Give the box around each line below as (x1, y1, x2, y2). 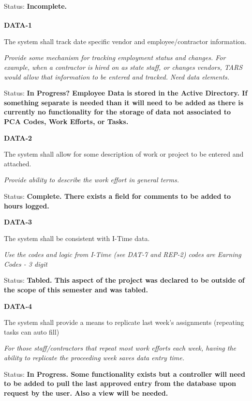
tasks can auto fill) (4, 326, 59, 337)
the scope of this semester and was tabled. (4, 285, 148, 295)
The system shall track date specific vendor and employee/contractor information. (4, 36, 247, 46)
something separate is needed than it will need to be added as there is (4, 97, 244, 107)
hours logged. (4, 200, 49, 210)
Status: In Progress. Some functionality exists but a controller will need (4, 369, 245, 379)
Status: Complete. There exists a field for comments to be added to (4, 191, 231, 201)
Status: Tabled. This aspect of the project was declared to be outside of (4, 275, 245, 285)
